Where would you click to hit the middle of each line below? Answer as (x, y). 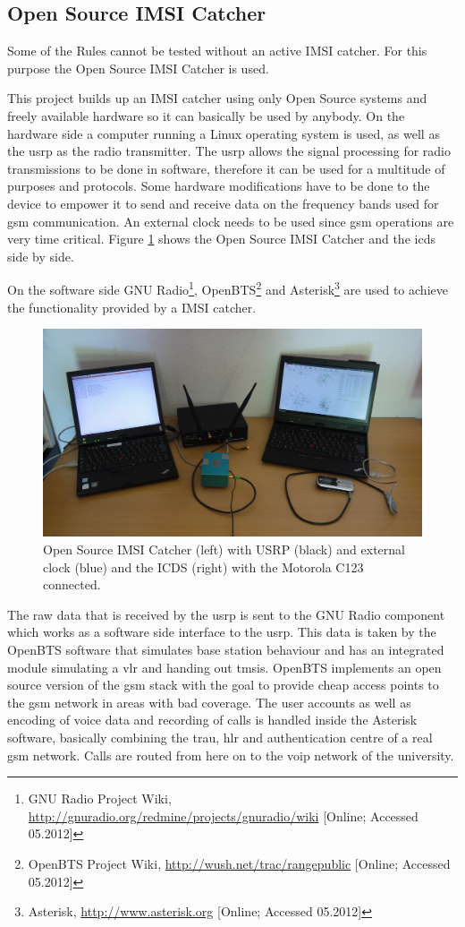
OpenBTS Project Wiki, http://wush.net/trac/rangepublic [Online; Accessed (239, 863)
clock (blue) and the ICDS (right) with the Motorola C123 (203, 566)
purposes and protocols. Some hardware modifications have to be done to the (219, 186)
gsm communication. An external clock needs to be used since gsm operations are (231, 221)
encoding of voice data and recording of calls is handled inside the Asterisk (212, 720)
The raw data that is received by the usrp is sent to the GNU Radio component (226, 614)
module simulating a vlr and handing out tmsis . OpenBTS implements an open (224, 667)
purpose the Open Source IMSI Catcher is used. (138, 68)
